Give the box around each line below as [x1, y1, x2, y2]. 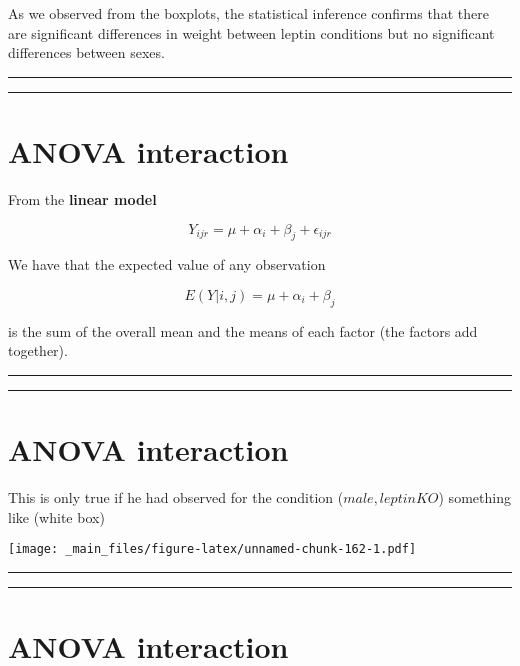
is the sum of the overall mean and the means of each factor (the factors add [8, 320, 478, 341]
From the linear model [8, 188, 157, 209]
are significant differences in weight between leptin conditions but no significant [8, 22, 495, 43]
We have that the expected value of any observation [8, 254, 326, 275]
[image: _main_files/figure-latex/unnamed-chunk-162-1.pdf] [8, 542, 417, 557]
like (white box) [8, 506, 105, 527]
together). [8, 340, 68, 361]
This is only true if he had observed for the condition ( [8, 487, 344, 507]
